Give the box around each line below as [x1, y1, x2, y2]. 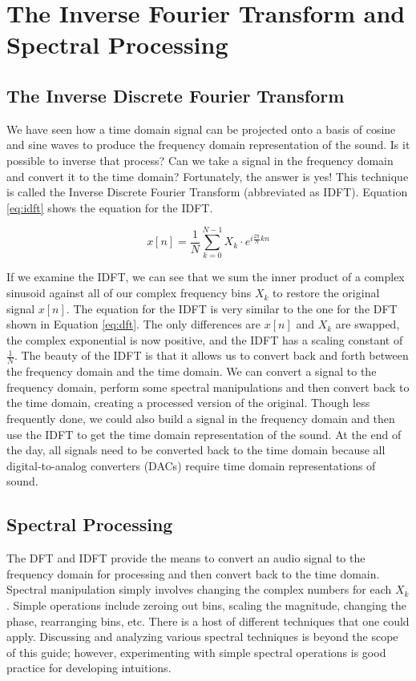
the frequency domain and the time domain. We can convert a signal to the [6, 363, 377, 380]
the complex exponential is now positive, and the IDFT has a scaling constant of [6, 331, 403, 348]
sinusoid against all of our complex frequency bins [6, 284, 252, 301]
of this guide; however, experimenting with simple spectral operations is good [6, 643, 386, 660]
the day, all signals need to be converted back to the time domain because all [6, 441, 386, 458]
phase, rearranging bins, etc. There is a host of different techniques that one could [6, 612, 410, 629]
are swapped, [335, 316, 400, 332]
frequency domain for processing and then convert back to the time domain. [6, 565, 380, 582]
